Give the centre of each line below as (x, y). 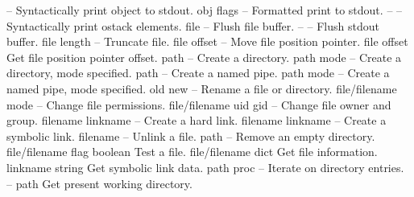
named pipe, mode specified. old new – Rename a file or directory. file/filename (202, 88)
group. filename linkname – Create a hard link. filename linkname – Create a (197, 120)
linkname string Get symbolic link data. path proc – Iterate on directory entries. (205, 167)
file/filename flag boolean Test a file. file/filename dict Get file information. (192, 152)
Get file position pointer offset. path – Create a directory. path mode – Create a (204, 57)
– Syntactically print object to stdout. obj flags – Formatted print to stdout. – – (205, 10)
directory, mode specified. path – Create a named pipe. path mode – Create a (198, 73)
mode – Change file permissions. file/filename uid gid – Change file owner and (199, 104)
